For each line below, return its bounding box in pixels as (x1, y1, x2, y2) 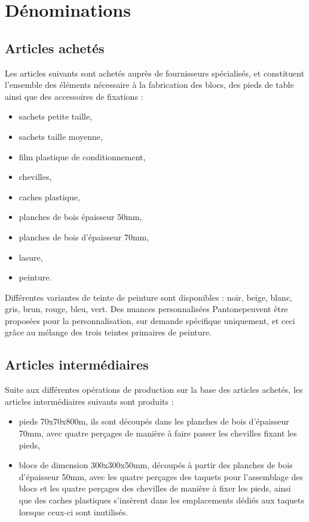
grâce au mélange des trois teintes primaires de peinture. (5, 326, 212, 338)
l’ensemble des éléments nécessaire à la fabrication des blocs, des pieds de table (5, 78, 294, 91)
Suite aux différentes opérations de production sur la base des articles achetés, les (5, 383, 303, 396)
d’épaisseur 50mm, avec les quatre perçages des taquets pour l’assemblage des (19, 470, 304, 483)
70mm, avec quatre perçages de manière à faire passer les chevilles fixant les (19, 427, 297, 439)
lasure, (19, 251, 43, 263)
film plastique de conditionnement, (19, 150, 146, 163)
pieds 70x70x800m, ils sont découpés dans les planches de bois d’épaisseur (19, 415, 289, 428)
